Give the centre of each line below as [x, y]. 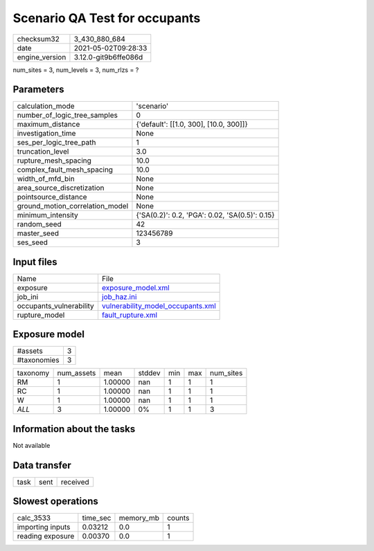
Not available [32, 445]
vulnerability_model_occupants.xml [159, 306]
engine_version [42, 57]
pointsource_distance [52, 197]
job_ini [28, 296]
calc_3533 [34, 518]
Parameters [38, 90]
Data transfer [42, 465]
